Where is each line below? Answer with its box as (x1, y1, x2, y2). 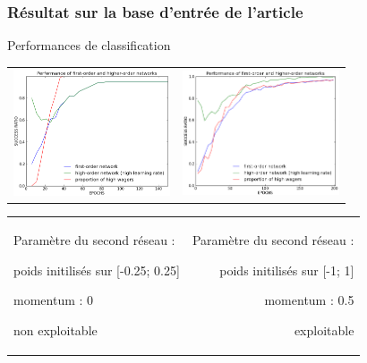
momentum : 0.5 (264, 291, 354, 309)
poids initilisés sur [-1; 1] (219, 260, 354, 279)
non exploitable (13, 320, 98, 339)
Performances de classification (7, 36, 171, 55)
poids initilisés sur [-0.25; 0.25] (13, 260, 180, 279)
